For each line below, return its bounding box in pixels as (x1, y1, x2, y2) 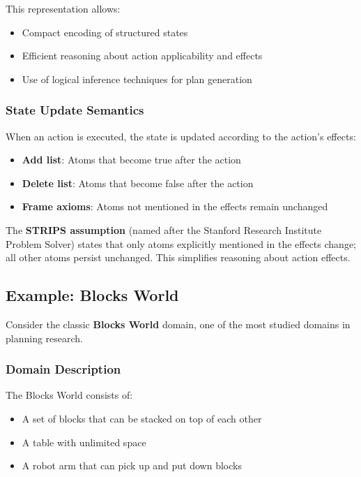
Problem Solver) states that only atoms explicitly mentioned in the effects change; (6, 236, 356, 251)
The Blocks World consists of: (6, 388, 133, 402)
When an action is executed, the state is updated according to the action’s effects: (6, 129, 356, 143)
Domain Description (6, 360, 121, 378)
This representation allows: (6, 1, 121, 15)
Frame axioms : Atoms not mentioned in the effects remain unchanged (22, 199, 328, 214)
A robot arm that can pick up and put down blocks (22, 458, 242, 473)
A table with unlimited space (22, 434, 146, 449)
